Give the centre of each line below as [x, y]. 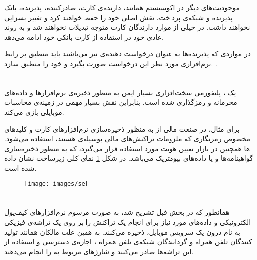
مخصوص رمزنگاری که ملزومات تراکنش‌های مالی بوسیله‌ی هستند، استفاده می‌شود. [128, 138]
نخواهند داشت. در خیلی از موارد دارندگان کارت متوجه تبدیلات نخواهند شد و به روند [127, 27]
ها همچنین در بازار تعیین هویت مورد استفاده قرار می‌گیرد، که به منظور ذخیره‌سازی [127, 148]
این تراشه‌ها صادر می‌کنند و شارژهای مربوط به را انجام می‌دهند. [99, 251]
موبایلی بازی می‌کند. [34, 112]
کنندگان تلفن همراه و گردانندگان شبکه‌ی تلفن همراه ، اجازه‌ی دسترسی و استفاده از [128, 241]
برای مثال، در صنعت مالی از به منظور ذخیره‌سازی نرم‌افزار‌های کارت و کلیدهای [122, 129]
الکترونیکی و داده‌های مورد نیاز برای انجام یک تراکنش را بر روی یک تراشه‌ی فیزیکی [128, 221]
